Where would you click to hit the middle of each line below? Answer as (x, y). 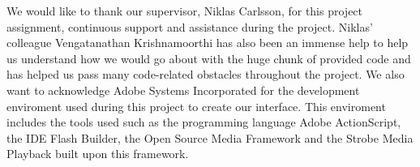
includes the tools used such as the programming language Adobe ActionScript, (204, 122)
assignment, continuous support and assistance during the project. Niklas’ (190, 26)
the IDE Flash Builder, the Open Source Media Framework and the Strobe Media (210, 137)
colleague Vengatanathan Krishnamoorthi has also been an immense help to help (208, 43)
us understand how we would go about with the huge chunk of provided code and (209, 58)
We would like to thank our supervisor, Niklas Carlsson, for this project (185, 11)
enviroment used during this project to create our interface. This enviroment (196, 106)
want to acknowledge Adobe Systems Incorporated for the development (183, 90)
